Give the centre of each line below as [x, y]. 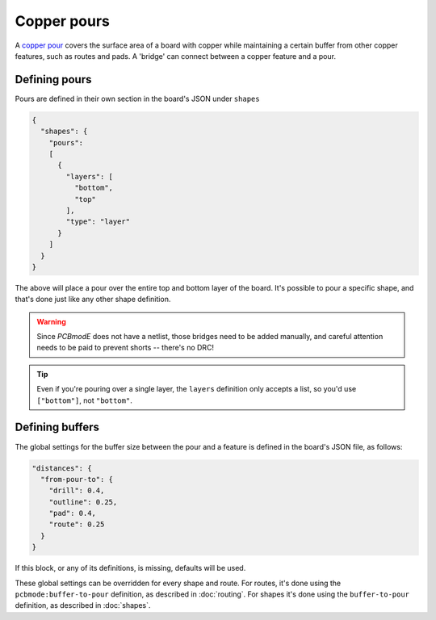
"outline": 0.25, [83, 502]
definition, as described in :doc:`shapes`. [83, 605]
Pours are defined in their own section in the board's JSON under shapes [137, 98]
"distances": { [62, 468]
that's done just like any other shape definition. [93, 300]
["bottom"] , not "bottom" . [84, 400]
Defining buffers [57, 427]
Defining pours [53, 80]
